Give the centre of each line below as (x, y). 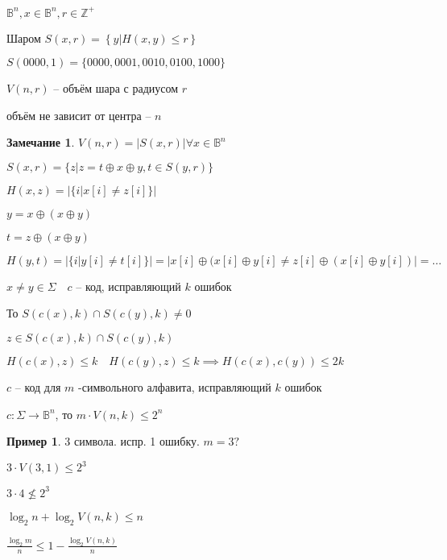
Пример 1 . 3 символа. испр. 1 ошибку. (103, 441)
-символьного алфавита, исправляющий (175, 387)
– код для (38, 387)
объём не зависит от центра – (79, 115)
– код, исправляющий (128, 286)
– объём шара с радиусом (116, 88)
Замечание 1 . (41, 142)
